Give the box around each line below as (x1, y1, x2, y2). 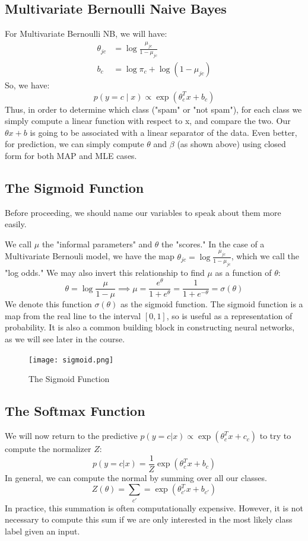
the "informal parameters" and (42, 237, 153, 250)
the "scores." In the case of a (161, 237, 265, 250)
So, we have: (5, 78, 50, 91)
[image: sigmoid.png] (28, 355, 114, 364)
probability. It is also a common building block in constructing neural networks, (5, 321, 295, 333)
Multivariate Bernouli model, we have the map (5, 250, 174, 262)
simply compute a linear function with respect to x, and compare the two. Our (5, 114, 291, 127)
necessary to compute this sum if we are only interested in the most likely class (5, 513, 293, 526)
